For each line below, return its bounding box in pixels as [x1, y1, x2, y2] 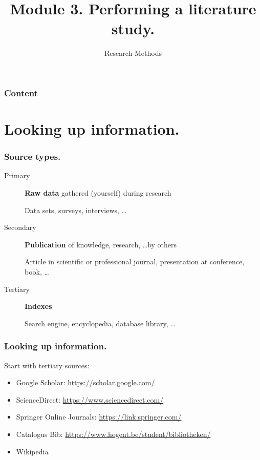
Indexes [25, 301, 52, 311]
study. [111, 18, 155, 39]
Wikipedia [16, 446, 49, 456]
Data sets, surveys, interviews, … [25, 204, 127, 215]
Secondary [4, 222, 36, 233]
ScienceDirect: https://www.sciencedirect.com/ [16, 394, 164, 405]
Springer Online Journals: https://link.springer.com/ [16, 411, 182, 422]
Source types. [4, 150, 61, 163]
